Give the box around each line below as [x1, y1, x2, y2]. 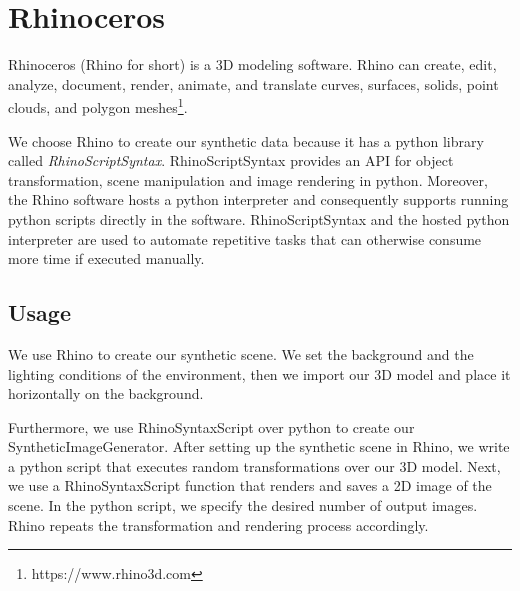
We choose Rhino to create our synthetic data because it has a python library [8, 130, 484, 151]
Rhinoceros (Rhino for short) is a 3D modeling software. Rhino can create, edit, [8, 54, 497, 75]
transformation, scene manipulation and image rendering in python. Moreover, [8, 169, 488, 190]
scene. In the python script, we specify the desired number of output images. [8, 495, 478, 516]
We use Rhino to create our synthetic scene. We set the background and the [8, 343, 474, 364]
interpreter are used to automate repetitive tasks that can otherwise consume [8, 228, 482, 249]
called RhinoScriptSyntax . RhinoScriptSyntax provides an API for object [8, 150, 454, 171]
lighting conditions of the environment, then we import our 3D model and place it [8, 363, 511, 384]
